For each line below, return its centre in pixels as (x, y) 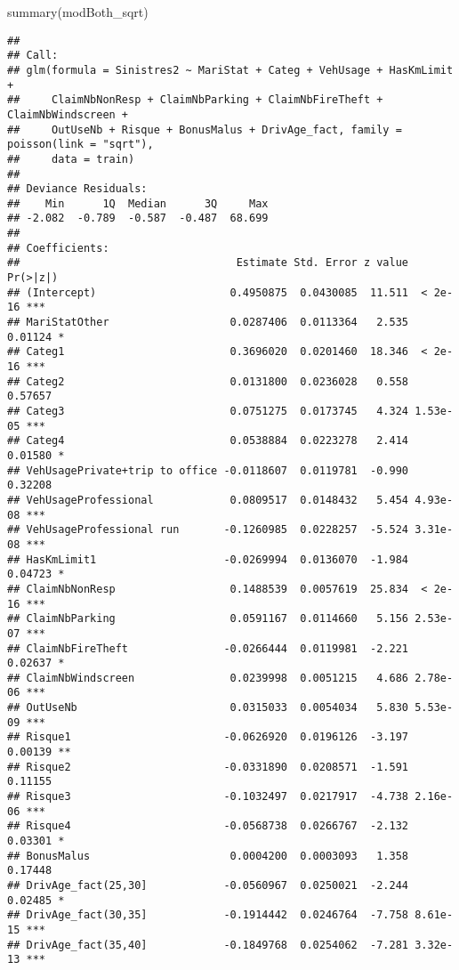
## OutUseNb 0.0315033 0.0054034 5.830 (208, 708)
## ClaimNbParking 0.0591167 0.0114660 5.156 (208, 619)
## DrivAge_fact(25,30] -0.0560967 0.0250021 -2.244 (208, 885)
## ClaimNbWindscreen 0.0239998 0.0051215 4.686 (208, 678)
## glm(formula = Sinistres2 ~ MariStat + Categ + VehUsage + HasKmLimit (230, 70)
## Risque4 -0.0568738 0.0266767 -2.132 (208, 826)
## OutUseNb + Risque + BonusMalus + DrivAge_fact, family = (205, 129)
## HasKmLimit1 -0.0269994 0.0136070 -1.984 (208, 559)
